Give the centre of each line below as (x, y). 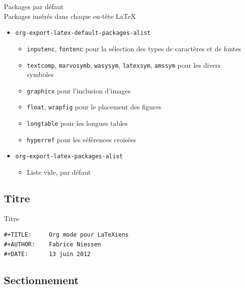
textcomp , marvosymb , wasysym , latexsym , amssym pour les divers (124, 65)
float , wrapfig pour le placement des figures (94, 107)
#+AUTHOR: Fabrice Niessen (53, 245)
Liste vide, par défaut (59, 172)
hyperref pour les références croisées (82, 139)
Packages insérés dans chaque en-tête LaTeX (70, 16)
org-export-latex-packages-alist (69, 157)
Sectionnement (41, 280)
